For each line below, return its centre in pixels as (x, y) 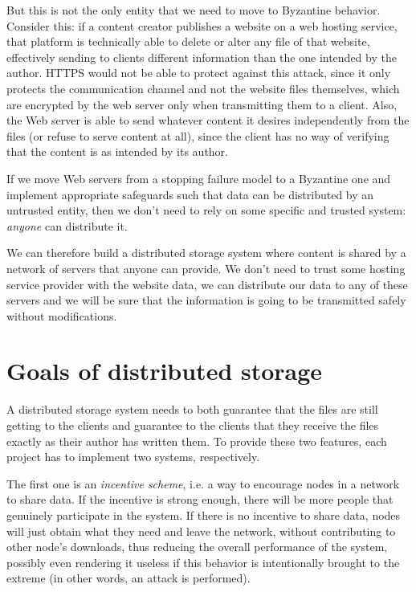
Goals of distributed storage (165, 371)
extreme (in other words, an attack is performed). (128, 578)
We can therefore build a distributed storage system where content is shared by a (206, 253)
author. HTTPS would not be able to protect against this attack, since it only (199, 73)
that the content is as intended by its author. (117, 151)
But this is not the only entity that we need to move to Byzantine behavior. (194, 10)
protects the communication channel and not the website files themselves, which (203, 88)
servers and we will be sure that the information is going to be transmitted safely (206, 300)
